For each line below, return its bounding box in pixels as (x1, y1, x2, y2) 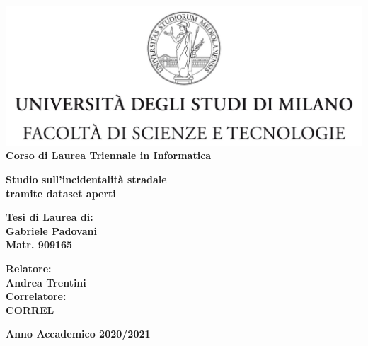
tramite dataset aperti (6, 185, 116, 200)
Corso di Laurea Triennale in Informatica (6, 148, 212, 163)
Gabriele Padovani (6, 223, 97, 238)
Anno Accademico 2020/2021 (6, 326, 151, 341)
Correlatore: (6, 289, 67, 304)
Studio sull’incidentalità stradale (6, 172, 167, 187)
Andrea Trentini (6, 275, 86, 289)
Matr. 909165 (6, 237, 73, 252)
